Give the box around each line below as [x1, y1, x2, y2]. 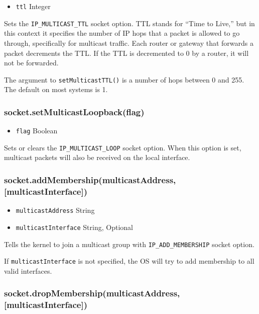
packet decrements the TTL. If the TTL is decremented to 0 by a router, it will [4, 47, 249, 58]
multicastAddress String [16, 205, 95, 215]
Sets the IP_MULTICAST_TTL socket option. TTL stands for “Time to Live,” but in [4, 18, 255, 28]
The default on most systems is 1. [4, 84, 108, 95]
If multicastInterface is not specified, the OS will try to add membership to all [4, 256, 254, 266]
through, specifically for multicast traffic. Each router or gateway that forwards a [4, 37, 253, 48]
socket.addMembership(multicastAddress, [4, 173, 176, 186]
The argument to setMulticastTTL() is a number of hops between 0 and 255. [4, 74, 244, 85]
